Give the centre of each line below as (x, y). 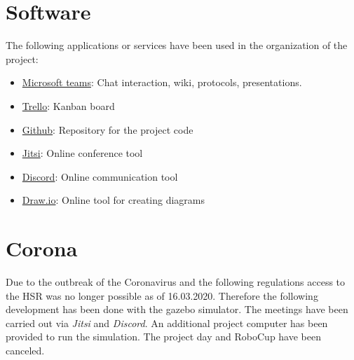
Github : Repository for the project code (108, 129)
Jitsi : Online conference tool (82, 153)
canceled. (25, 350)
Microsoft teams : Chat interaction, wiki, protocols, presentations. (162, 82)
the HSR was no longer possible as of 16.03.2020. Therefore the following (162, 295)
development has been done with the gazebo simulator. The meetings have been (177, 309)
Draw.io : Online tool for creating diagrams (114, 200)
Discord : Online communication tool (100, 176)
